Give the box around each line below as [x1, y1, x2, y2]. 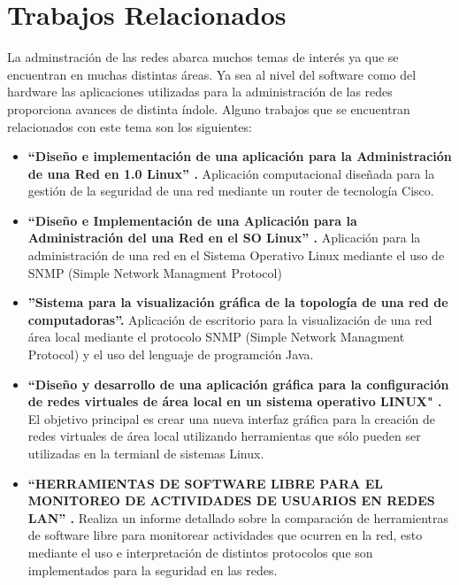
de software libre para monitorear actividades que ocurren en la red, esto [27, 526, 423, 544]
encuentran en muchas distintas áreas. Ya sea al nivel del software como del [7, 65, 417, 83]
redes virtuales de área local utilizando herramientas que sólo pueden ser [27, 427, 421, 445]
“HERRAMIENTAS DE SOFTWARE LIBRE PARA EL [27, 473, 383, 492]
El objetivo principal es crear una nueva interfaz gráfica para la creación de [27, 409, 436, 427]
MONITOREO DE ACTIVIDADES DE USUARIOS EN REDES [27, 491, 435, 510]
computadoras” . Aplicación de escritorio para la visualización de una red [27, 310, 432, 328]
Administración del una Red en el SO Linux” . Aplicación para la [27, 228, 421, 247]
